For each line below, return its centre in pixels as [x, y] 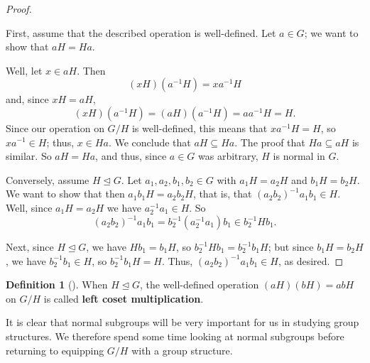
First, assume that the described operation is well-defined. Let [141, 32]
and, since [27, 99]
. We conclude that [149, 142]
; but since [291, 247]
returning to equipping [55, 350]
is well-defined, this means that [200, 128]
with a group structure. [182, 350]
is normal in [299, 156]
